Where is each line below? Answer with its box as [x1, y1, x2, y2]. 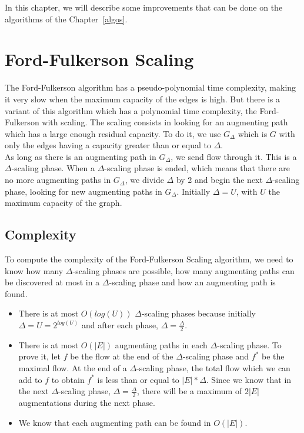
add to [18, 373, 42, 385]
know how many [5, 264, 64, 277]
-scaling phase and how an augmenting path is [109, 276, 276, 288]
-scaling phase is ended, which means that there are [104, 162, 290, 174]
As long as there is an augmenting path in [5, 150, 156, 162]
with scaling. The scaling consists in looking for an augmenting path [42, 116, 288, 128]
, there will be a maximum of [137, 385, 242, 397]
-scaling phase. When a [11, 162, 95, 174]
